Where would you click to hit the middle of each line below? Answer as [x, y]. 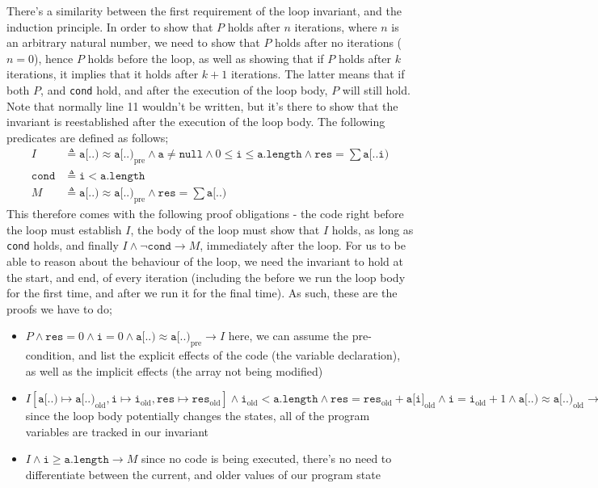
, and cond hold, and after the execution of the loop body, [184, 89]
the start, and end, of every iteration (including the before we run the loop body [206, 277]
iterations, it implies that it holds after [103, 74]
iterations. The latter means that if [318, 74]
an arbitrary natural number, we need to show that [133, 42]
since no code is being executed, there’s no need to [266, 459]
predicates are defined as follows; [88, 137]
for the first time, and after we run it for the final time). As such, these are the [202, 293]
